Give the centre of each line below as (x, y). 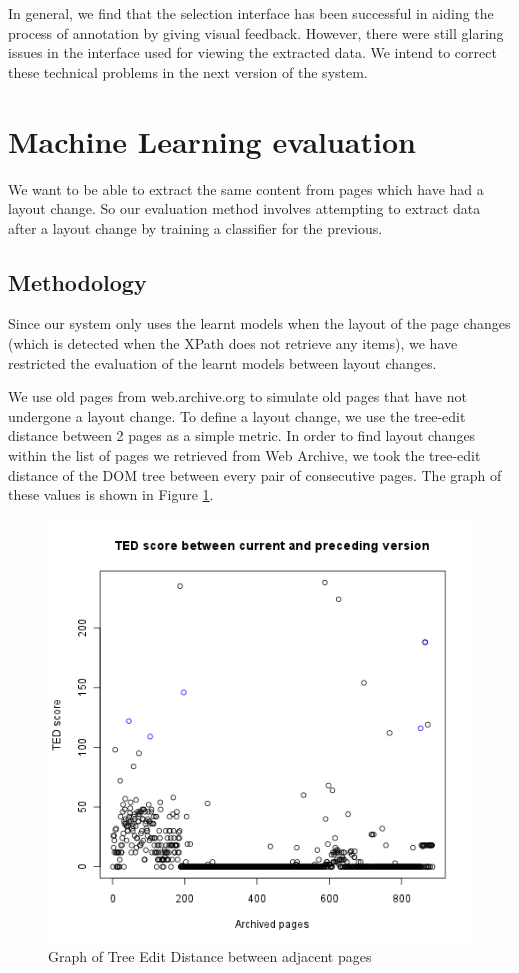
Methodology (77, 281)
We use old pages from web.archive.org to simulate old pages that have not (237, 396)
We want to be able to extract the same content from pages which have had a (246, 188)
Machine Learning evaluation (212, 140)
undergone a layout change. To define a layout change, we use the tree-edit (237, 415)
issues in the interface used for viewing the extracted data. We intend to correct (252, 52)
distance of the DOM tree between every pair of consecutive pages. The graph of (255, 474)
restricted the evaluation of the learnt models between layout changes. (222, 362)
